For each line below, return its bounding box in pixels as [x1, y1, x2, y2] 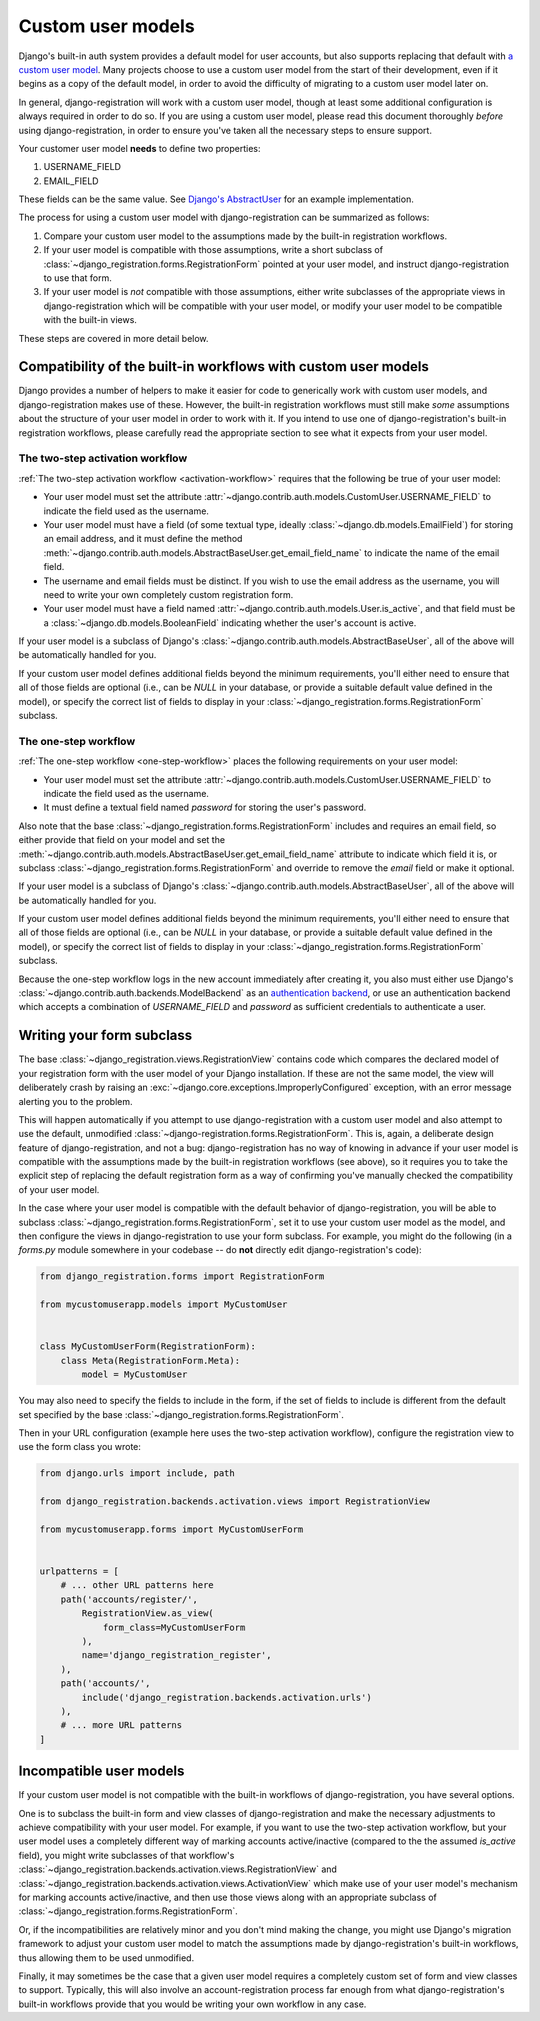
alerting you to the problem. [18, 1095, 134, 1107]
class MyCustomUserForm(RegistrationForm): [39, 1341, 257, 1352]
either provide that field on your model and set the [18, 834, 225, 846]
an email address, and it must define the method [43, 533, 243, 545]
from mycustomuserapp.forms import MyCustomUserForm [39, 1523, 304, 1535]
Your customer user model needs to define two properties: [18, 142, 261, 154]
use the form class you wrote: [18, 1441, 142, 1453]
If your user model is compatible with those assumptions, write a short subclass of [43, 244, 384, 256]
